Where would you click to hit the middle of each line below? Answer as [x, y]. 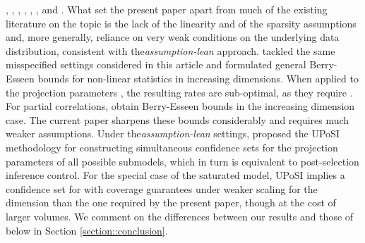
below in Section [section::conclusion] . [87, 230]
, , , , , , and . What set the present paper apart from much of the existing [167, 9]
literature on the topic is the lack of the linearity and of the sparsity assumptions [181, 23]
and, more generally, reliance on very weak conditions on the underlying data [173, 37]
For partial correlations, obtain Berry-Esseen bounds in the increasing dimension [180, 106]
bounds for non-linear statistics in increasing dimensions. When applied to [198, 78]
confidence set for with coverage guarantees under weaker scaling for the [162, 188]
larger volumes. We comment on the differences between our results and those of [180, 216]
